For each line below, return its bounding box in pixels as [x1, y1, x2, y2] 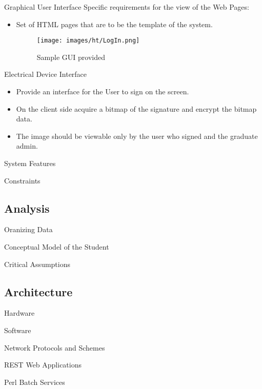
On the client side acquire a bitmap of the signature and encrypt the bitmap [16, 103, 257, 114]
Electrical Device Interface [4, 69, 87, 79]
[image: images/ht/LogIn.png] [36, 37, 140, 45]
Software [4, 324, 31, 335]
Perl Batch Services [4, 376, 65, 387]
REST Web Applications [4, 359, 82, 370]
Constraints [4, 175, 41, 186]
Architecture [4, 283, 73, 299]
